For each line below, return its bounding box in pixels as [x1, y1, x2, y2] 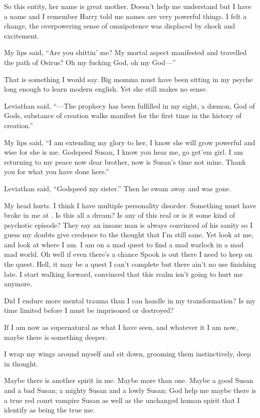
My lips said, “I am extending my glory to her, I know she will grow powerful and [4, 137, 255, 147]
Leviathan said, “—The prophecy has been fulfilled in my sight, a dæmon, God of [4, 100, 255, 111]
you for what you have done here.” [4, 166, 109, 177]
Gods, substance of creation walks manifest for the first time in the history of [4, 110, 241, 121]
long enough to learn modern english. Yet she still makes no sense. [4, 84, 208, 94]
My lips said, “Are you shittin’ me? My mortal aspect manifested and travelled [4, 47, 247, 58]
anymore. [4, 278, 33, 289]
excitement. [4, 30, 39, 41]
